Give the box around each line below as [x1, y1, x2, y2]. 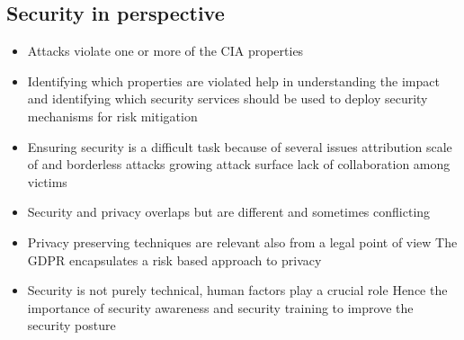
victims [27, 172, 67, 191]
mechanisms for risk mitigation [27, 106, 198, 125]
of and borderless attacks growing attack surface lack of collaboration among [27, 155, 451, 174]
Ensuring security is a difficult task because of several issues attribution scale [27, 137, 452, 156]
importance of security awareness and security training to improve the [27, 298, 414, 317]
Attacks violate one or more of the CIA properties [27, 41, 304, 60]
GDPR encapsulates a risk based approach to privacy [27, 250, 322, 269]
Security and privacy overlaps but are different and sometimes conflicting [27, 202, 431, 221]
